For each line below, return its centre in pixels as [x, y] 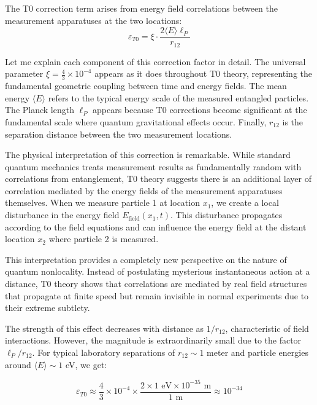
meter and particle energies [258, 352]
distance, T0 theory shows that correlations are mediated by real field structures [156, 284]
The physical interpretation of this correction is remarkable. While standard [148, 155]
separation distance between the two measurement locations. [119, 134]
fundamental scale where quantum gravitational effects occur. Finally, [136, 121]
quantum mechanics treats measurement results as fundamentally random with [153, 166]
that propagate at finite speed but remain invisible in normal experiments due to [157, 295]
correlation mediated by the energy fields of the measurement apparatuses [144, 190]
